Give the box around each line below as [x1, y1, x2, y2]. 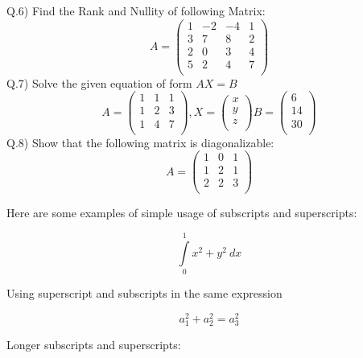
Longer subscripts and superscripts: [6, 335, 181, 352]
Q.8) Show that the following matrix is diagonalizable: [6, 134, 274, 150]
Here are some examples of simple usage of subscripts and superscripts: [6, 204, 357, 221]
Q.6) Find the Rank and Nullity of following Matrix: [6, 2, 266, 19]
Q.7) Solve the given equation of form [6, 74, 192, 91]
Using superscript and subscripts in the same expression [6, 285, 283, 302]
